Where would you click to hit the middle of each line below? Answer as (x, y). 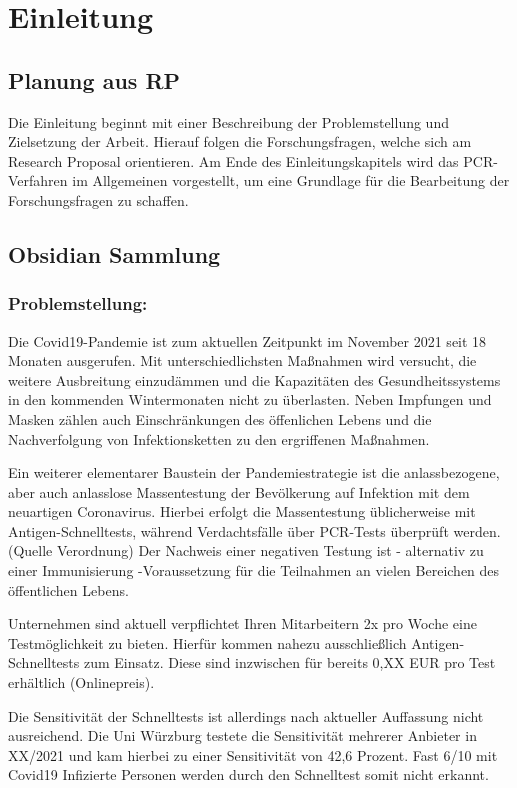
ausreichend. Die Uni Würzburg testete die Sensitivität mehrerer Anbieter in (242, 735)
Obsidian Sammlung (114, 253)
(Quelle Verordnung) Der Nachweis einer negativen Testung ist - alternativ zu (246, 550)
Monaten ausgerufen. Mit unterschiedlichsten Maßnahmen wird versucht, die (242, 360)
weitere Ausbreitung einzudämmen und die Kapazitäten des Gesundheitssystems (254, 379)
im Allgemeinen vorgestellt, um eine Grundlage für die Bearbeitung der (291, 180)
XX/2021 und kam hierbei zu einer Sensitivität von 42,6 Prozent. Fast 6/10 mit (253, 754)
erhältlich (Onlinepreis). (81, 682)
